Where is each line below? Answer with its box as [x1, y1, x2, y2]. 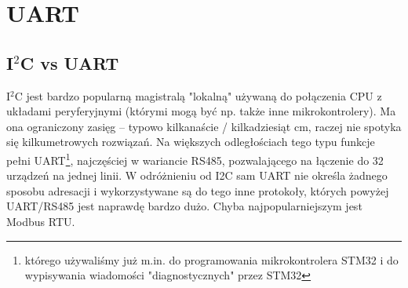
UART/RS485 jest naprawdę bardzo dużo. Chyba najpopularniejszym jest [6, 198, 362, 214]
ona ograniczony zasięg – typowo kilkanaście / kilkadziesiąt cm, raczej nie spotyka [6, 118, 402, 134]
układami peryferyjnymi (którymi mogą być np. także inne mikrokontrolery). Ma [6, 103, 396, 119]
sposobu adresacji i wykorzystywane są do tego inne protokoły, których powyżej [6, 182, 389, 199]
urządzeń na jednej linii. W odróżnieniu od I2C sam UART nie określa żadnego [6, 167, 388, 184]
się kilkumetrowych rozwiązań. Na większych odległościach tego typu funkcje [6, 133, 375, 150]
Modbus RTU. [6, 213, 75, 229]
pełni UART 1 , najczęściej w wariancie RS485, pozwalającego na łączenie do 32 [6, 149, 384, 168]
